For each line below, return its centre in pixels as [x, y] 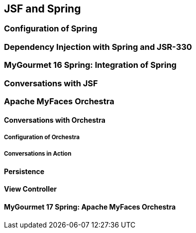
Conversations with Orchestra [55, 120]
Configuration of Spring [51, 29]
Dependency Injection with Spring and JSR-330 [98, 47]
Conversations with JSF [51, 83]
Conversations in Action [38, 154]
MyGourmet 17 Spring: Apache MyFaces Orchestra [90, 207]
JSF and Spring [43, 9]
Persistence [24, 171]
